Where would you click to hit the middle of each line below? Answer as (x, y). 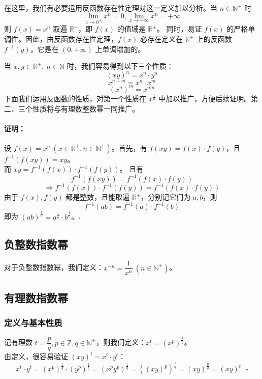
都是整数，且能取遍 (98, 197)
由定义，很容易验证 (36, 356)
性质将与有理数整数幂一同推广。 (86, 108)
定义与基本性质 (33, 323)
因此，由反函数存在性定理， (71, 39)
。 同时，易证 (179, 29)
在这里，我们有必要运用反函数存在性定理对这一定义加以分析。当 (111, 8)
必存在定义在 (162, 39)
